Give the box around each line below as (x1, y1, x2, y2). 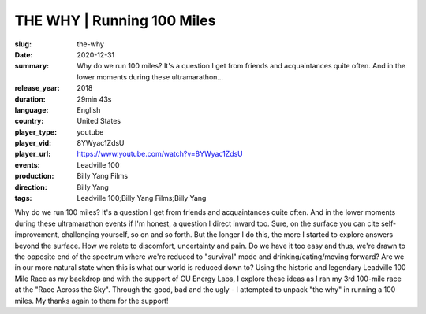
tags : (14, 194, 32, 203)
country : (14, 116, 44, 126)
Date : (14, 50, 33, 59)
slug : (14, 39, 32, 49)
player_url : (14, 150, 51, 159)
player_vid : (14, 139, 51, 148)
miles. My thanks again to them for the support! (14, 296, 169, 305)
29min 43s (77, 94, 112, 104)
